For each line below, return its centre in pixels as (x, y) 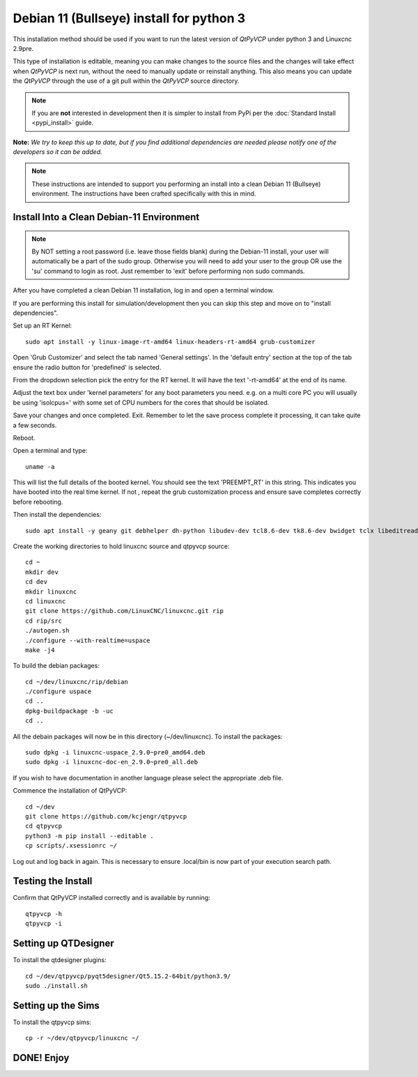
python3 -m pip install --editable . (90, 836)
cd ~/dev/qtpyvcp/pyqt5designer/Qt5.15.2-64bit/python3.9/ (128, 976)
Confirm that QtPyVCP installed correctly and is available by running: (111, 898)
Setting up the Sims (56, 1006)
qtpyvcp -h (44, 914)
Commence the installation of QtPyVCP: (70, 791)
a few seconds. (35, 425)
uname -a (40, 466)
